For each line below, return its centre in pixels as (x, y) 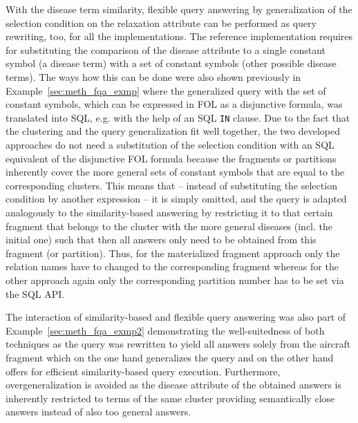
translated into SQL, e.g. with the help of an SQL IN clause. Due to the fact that (178, 117)
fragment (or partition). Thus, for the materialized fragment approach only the (173, 253)
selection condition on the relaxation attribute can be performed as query (161, 22)
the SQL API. (35, 293)
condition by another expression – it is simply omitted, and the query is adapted (176, 199)
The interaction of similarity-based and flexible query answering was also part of (176, 317)
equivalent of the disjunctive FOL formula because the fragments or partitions (171, 158)
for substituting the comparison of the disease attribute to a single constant (166, 49)
